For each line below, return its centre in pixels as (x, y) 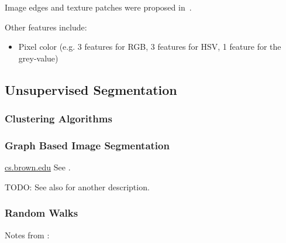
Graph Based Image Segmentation (87, 145)
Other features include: (46, 27)
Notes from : (27, 235)
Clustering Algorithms (58, 119)
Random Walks (42, 213)
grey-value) (38, 58)
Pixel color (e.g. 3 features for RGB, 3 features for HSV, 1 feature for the (150, 47)
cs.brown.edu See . (38, 167)
